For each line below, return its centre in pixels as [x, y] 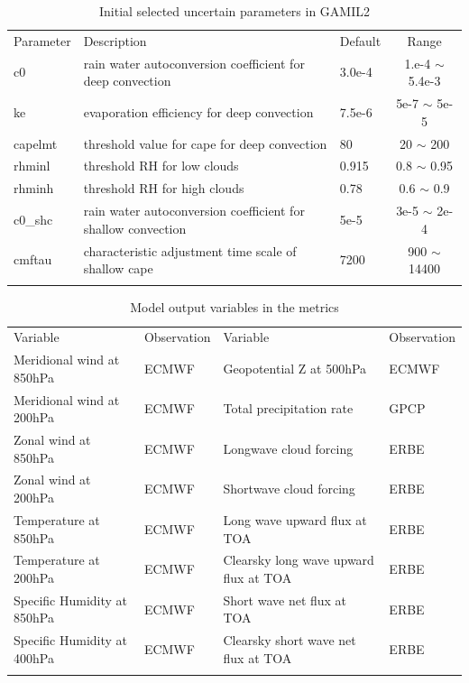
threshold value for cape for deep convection [205, 143]
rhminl [32, 166]
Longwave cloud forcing [288, 448]
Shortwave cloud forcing [289, 489]
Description [115, 40]
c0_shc [33, 219]
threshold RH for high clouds [164, 188]
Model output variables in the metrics [234, 307]
